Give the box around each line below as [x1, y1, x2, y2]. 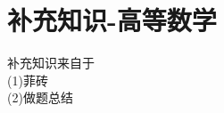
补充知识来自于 [7, 53, 95, 72]
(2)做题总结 [7, 88, 73, 107]
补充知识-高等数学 [7, 2, 217, 38]
